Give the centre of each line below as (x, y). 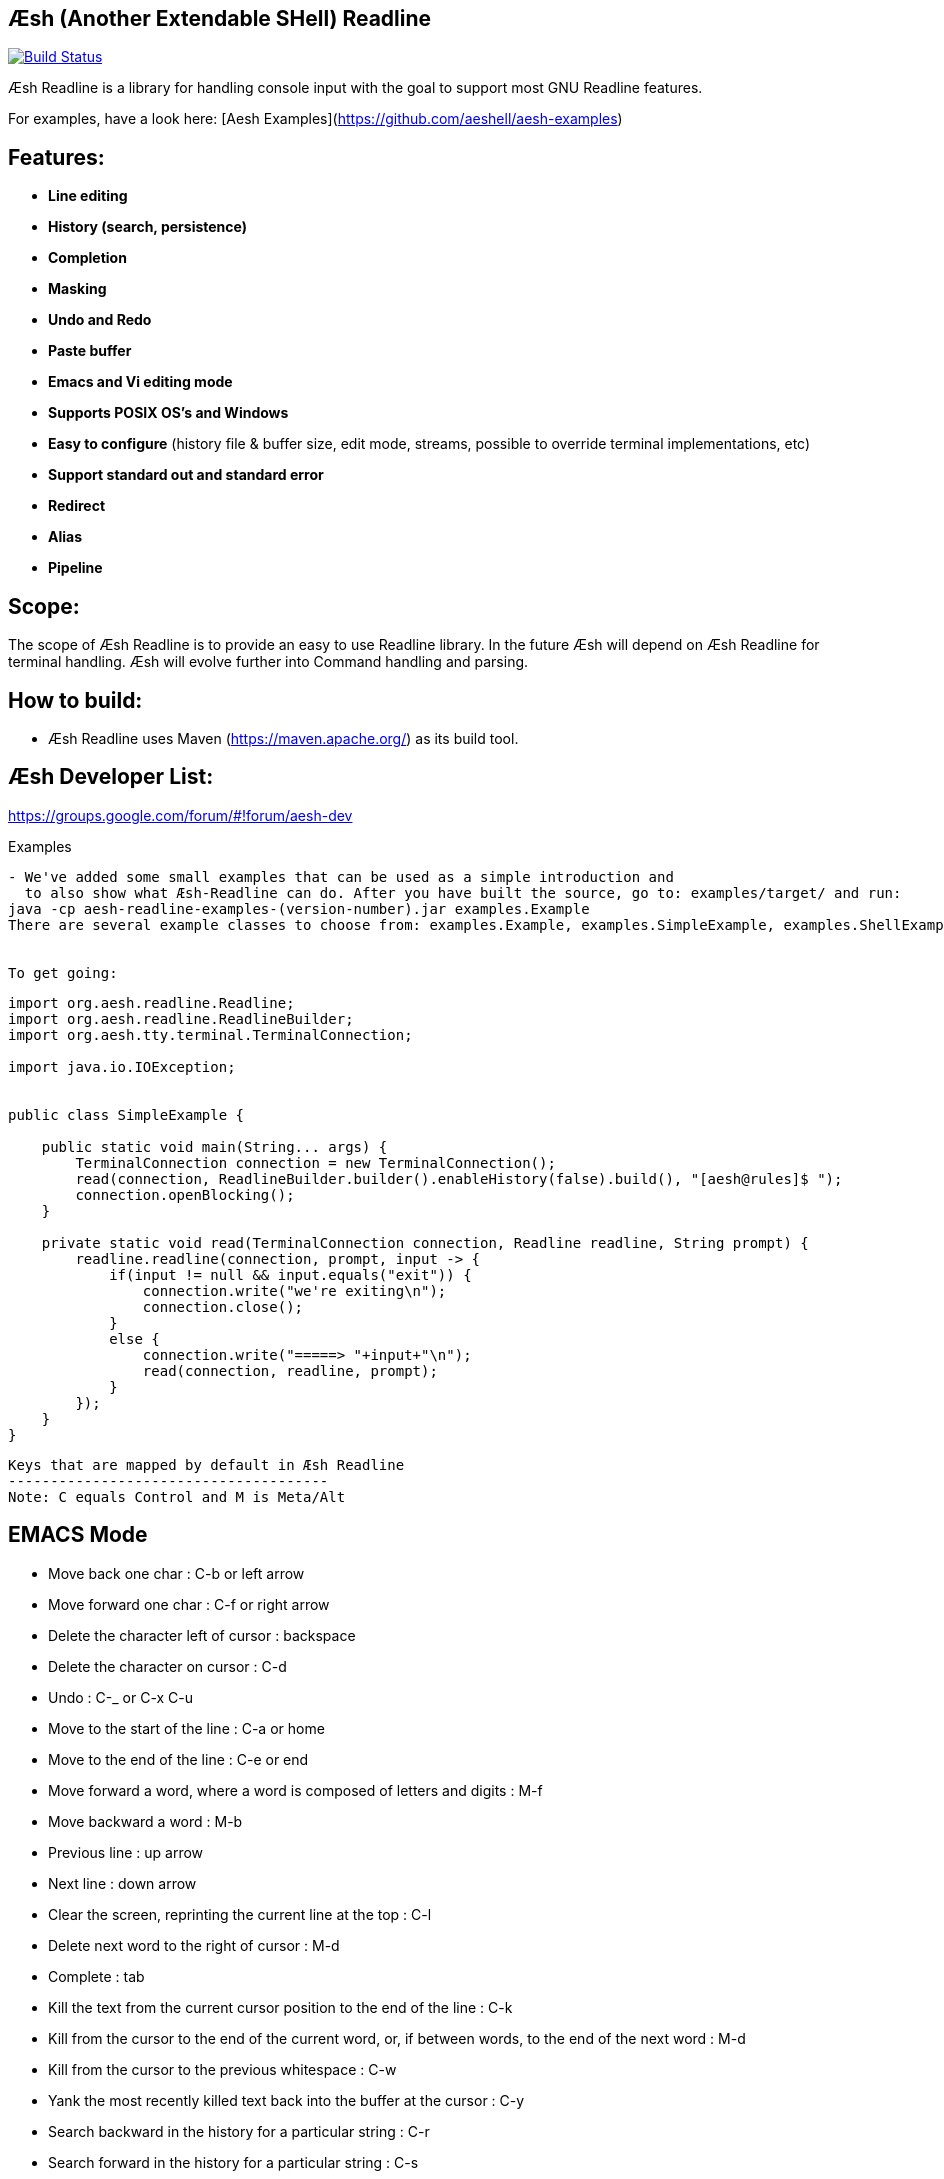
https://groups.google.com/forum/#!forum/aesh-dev (180, 815)
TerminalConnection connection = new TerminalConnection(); (315, 1162)
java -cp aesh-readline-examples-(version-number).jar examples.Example (299, 908)
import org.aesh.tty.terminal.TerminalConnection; (210, 1034)
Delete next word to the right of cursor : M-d (194, 1945)
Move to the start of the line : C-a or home (186, 1728)
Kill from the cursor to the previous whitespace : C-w (222, 2069)
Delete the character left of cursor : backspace (202, 1635)
